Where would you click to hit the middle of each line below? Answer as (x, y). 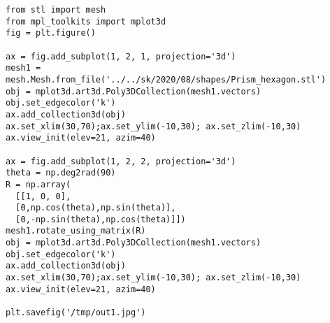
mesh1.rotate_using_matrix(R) (76, 231)
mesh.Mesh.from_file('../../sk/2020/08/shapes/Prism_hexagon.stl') (166, 79)
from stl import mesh (56, 10)
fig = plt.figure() (51, 33)
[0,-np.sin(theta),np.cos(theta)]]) (101, 219)
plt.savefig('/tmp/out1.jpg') (76, 313)
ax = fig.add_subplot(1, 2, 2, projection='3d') (121, 161)
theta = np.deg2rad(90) (61, 173)
